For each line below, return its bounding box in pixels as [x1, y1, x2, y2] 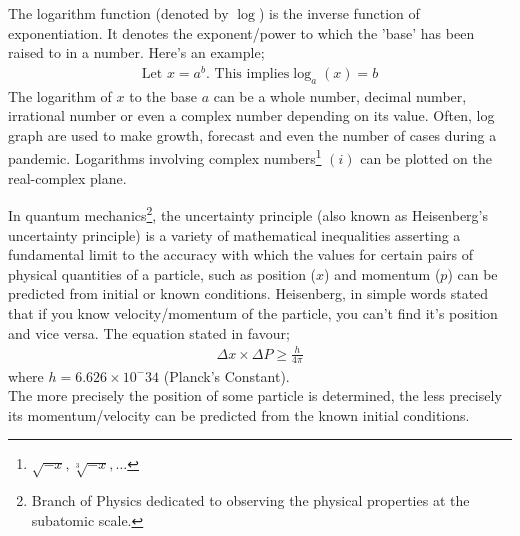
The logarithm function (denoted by [8, 3, 229, 23]
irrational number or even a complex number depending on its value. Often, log [8, 105, 495, 126]
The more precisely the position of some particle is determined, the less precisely [8, 385, 502, 406]
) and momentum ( [324, 263, 441, 284]
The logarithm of [8, 85, 112, 106]
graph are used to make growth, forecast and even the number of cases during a [8, 124, 497, 145]
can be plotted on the [360, 148, 492, 169]
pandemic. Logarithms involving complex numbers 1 [8, 145, 322, 169]
